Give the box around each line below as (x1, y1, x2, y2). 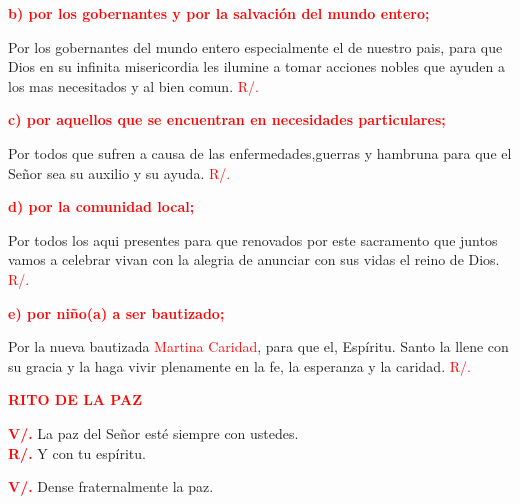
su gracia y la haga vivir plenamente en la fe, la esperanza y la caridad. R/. (8, 355, 471, 376)
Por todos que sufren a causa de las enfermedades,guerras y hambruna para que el (8, 142, 512, 163)
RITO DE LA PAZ (8, 389, 143, 410)
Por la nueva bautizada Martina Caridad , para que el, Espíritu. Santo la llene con (8, 336, 509, 357)
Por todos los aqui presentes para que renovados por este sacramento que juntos (8, 229, 498, 250)
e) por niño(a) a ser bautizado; (8, 302, 225, 323)
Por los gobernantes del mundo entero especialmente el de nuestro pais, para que (8, 36, 503, 57)
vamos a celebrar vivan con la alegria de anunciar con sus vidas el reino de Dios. (8, 249, 500, 270)
